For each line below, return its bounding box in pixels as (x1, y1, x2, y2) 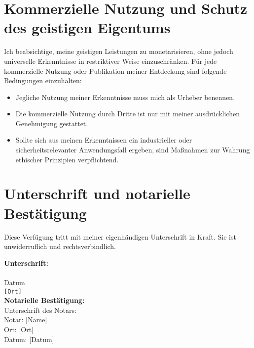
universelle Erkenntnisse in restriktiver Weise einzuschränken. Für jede (4, 55, 217, 66)
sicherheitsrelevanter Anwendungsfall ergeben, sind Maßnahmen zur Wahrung (15, 145, 250, 155)
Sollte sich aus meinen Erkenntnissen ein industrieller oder (15, 135, 192, 145)
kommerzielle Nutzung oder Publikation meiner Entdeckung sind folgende (4, 65, 227, 76)
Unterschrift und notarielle (4, 183, 190, 203)
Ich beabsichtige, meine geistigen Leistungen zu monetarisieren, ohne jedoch (4, 46, 233, 56)
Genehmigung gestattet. (15, 118, 88, 128)
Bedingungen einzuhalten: (4, 75, 82, 86)
